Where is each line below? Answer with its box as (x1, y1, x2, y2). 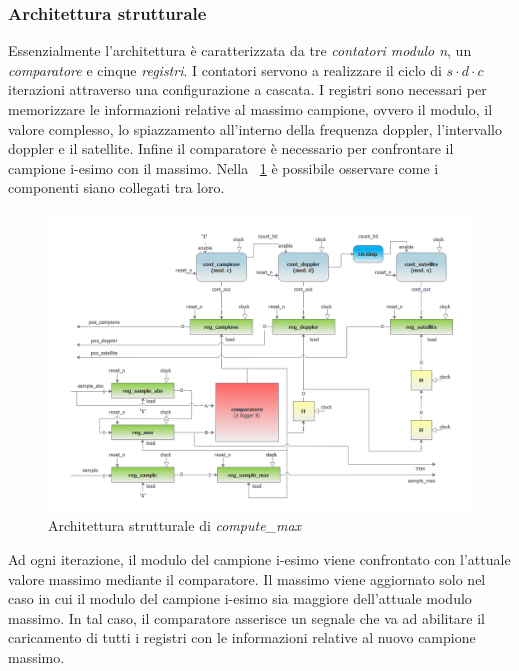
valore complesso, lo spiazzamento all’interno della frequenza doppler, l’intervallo (8, 118, 502, 139)
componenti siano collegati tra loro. (8, 177, 225, 198)
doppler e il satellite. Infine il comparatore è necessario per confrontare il (8, 138, 454, 159)
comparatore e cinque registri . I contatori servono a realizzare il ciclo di (8, 59, 442, 80)
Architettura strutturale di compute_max (48, 515, 302, 536)
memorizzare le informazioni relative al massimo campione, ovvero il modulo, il (8, 99, 493, 119)
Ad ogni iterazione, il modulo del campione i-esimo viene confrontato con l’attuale (8, 548, 511, 569)
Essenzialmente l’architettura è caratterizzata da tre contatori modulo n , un (8, 40, 472, 61)
